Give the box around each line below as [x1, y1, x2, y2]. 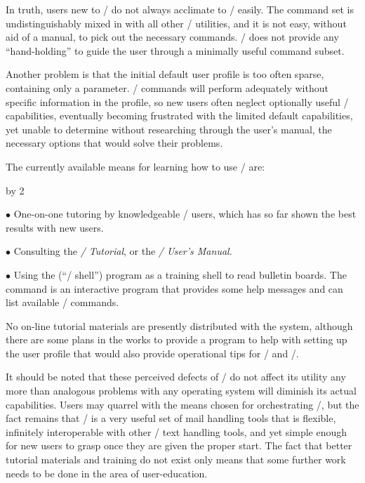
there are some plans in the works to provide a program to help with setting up [6, 332, 347, 347]
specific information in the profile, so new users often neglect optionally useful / [6, 94, 349, 109]
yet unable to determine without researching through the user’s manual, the [6, 121, 332, 136]
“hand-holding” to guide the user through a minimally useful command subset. [6, 43, 345, 58]
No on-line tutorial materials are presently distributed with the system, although [6, 318, 353, 333]
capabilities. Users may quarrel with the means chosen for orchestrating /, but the [6, 397, 359, 411]
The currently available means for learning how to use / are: [6, 159, 265, 173]
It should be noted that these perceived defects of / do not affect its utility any [6, 369, 346, 384]
